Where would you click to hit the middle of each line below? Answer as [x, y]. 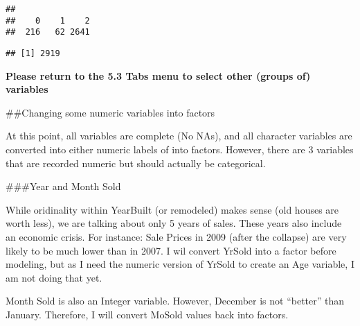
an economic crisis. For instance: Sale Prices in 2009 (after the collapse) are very [176, 236]
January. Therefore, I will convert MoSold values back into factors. [147, 314]
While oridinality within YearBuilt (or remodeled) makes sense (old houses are [172, 209]
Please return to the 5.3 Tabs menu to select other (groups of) [158, 75]
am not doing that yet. [54, 277]
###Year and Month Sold [63, 186]
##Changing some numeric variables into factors [110, 112]
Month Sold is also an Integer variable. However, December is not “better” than [175, 301]
